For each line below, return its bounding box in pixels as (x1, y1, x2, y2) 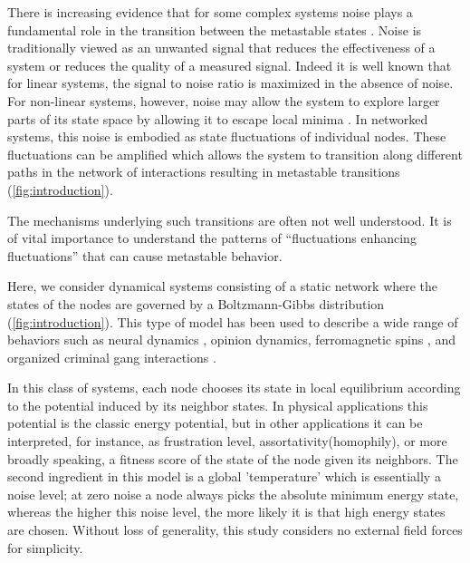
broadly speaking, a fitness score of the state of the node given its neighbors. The (7, 449, 458, 468)
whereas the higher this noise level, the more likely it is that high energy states (7, 502, 446, 521)
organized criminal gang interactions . (7, 347, 216, 366)
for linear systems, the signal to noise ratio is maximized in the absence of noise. (7, 73, 454, 92)
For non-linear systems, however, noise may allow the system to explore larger (7, 91, 440, 110)
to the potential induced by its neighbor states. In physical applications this (7, 395, 428, 414)
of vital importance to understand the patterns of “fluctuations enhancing (7, 228, 417, 248)
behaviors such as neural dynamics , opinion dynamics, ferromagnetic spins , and (7, 330, 456, 349)
